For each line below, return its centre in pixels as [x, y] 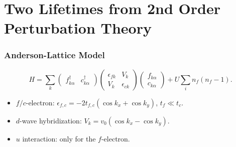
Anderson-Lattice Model [54, 55]
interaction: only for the [59, 138]
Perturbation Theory [78, 28]
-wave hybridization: [51, 120]
